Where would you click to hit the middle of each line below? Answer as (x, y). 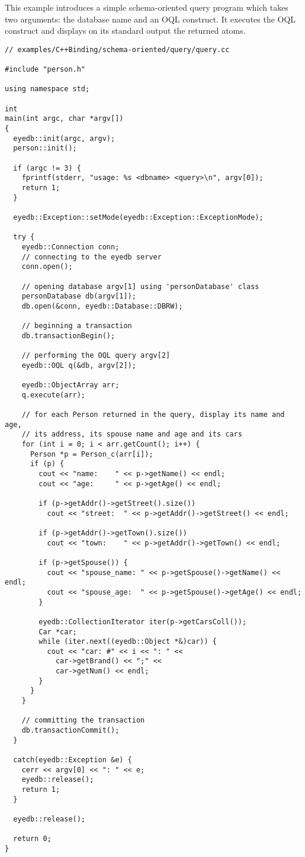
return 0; (32, 839)
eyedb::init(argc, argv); (64, 138)
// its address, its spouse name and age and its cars (132, 434)
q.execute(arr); (54, 395)
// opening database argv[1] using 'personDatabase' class (140, 286)
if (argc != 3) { (47, 168)
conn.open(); (47, 267)
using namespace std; (47, 89)
